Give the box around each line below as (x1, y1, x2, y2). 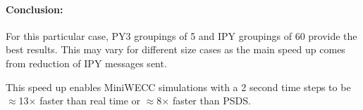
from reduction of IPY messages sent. (6, 55, 167, 70)
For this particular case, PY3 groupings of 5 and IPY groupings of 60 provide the (6, 28, 357, 43)
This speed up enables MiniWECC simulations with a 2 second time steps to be (6, 79, 351, 94)
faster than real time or (39, 93, 141, 108)
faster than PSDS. (172, 93, 251, 108)
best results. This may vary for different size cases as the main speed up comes (6, 42, 345, 57)
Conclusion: (6, 1, 63, 16)
